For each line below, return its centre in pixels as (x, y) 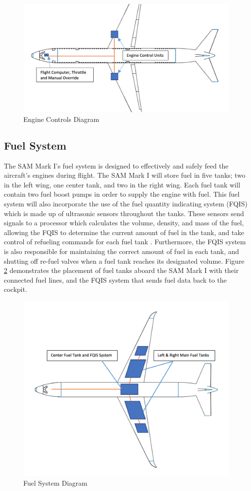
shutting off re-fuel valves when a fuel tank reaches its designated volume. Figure (124, 261)
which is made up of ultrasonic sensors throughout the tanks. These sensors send (124, 213)
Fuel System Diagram (55, 483)
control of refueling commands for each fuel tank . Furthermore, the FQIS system (125, 242)
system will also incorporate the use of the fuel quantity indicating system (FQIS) (126, 203)
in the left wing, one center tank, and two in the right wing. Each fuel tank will (122, 184)
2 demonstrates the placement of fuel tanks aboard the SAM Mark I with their (121, 270)
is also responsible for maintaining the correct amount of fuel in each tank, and (122, 251)
